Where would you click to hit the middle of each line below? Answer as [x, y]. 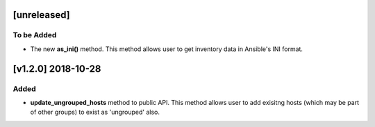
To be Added [35, 35]
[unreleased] [42, 15]
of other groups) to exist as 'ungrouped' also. [95, 112]
